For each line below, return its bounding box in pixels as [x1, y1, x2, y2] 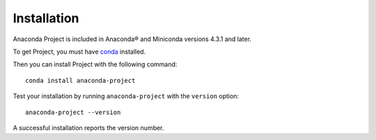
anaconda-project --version [25, 108, 121, 116]
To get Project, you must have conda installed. [13, 47, 146, 56]
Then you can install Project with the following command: [13, 60, 178, 69]
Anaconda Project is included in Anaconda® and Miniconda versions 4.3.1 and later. [13, 35, 252, 43]
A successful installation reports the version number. [13, 123, 164, 132]
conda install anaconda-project [25, 77, 136, 84]
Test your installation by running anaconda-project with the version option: [13, 92, 240, 100]
